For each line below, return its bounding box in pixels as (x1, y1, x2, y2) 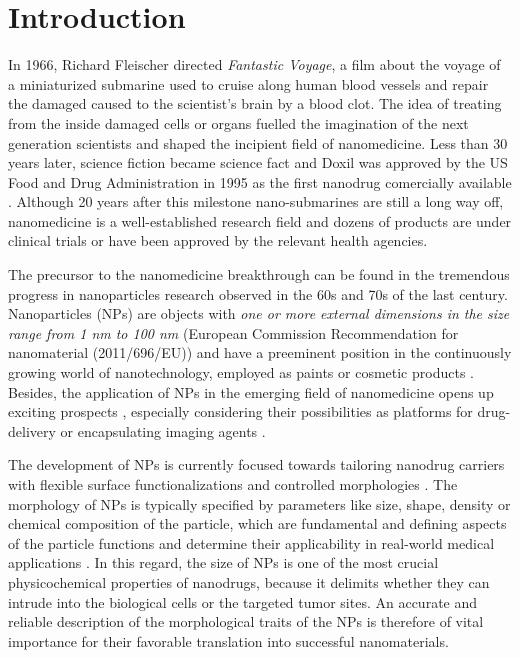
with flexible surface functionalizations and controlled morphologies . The (8, 474, 458, 494)
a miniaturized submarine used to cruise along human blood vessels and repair (8, 73, 489, 94)
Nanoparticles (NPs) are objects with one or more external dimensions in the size (8, 303, 510, 324)
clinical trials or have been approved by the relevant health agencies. (8, 230, 428, 251)
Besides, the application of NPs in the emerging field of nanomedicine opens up (8, 381, 494, 402)
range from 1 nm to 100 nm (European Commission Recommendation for (8, 322, 459, 343)
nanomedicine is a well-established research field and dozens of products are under (8, 210, 512, 231)
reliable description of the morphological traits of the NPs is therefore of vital (8, 611, 484, 632)
